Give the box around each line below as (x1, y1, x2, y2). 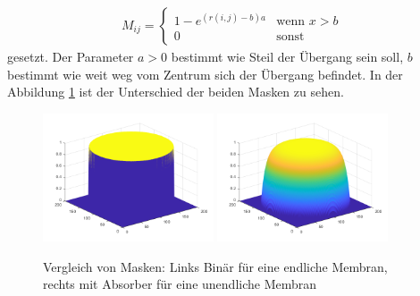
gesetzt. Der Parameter (7, 47, 134, 66)
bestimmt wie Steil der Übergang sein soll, (171, 47, 404, 66)
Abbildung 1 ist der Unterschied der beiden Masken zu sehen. (7, 82, 344, 101)
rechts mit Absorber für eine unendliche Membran (43, 275, 317, 293)
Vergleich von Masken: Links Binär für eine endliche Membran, (43, 257, 388, 275)
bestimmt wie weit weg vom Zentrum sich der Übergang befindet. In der (7, 64, 403, 83)
